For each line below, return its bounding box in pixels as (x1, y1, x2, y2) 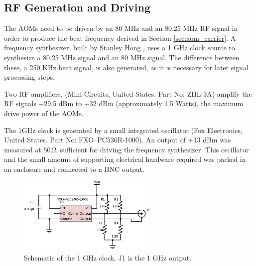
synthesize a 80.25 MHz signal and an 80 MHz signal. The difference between (4, 52, 240, 62)
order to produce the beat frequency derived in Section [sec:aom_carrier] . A (4, 32, 236, 43)
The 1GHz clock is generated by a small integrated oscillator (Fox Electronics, (4, 125, 243, 135)
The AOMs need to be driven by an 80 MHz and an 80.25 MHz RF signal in (4, 23, 238, 33)
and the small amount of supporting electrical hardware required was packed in (4, 154, 246, 164)
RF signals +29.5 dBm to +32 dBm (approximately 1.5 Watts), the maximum (4, 98, 244, 109)
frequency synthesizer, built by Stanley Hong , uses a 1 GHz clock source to (4, 42, 235, 53)
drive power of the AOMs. (4, 108, 84, 118)
